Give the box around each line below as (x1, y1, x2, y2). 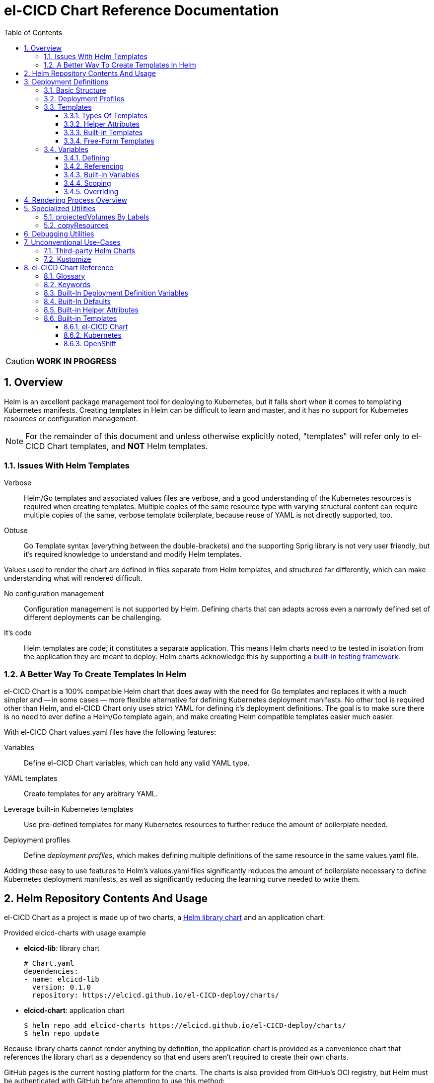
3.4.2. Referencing (64, 161, 124, 170)
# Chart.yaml (24, 959, 74, 967)
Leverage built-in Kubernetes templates (4, 805, 134, 814)
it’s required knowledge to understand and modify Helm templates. (24, 550, 242, 559)
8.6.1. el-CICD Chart (64, 322, 128, 331)
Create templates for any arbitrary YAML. (24, 789, 158, 798)
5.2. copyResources (44, 221, 109, 230)
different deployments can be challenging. (24, 613, 162, 622)
